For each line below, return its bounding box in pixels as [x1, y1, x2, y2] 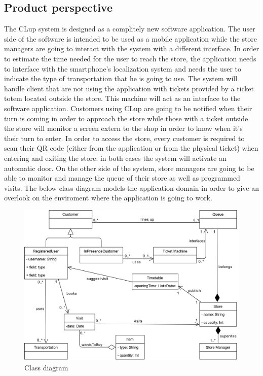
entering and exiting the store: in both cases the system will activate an [4, 152, 227, 163]
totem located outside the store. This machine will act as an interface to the [4, 93, 241, 104]
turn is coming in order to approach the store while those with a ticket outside [4, 113, 248, 123]
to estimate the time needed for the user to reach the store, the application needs [4, 53, 256, 63]
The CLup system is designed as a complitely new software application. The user [4, 23, 255, 34]
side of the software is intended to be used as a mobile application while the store [4, 33, 257, 44]
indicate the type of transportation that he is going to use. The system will [4, 73, 238, 84]
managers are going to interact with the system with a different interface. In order [4, 43, 259, 54]
